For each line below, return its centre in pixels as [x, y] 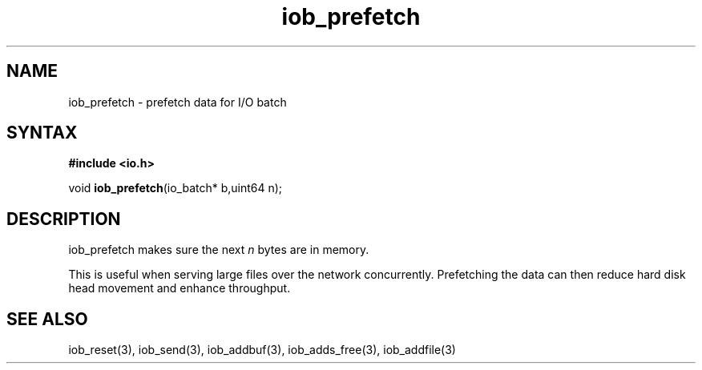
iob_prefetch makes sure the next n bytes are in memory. [219, 250]
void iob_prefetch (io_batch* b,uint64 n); [175, 188]
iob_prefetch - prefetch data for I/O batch [178, 102]
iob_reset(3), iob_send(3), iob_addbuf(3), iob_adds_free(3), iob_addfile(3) [262, 350]
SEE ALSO [47, 319]
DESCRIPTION [64, 219]
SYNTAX [42, 133]
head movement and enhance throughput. [180, 288]
